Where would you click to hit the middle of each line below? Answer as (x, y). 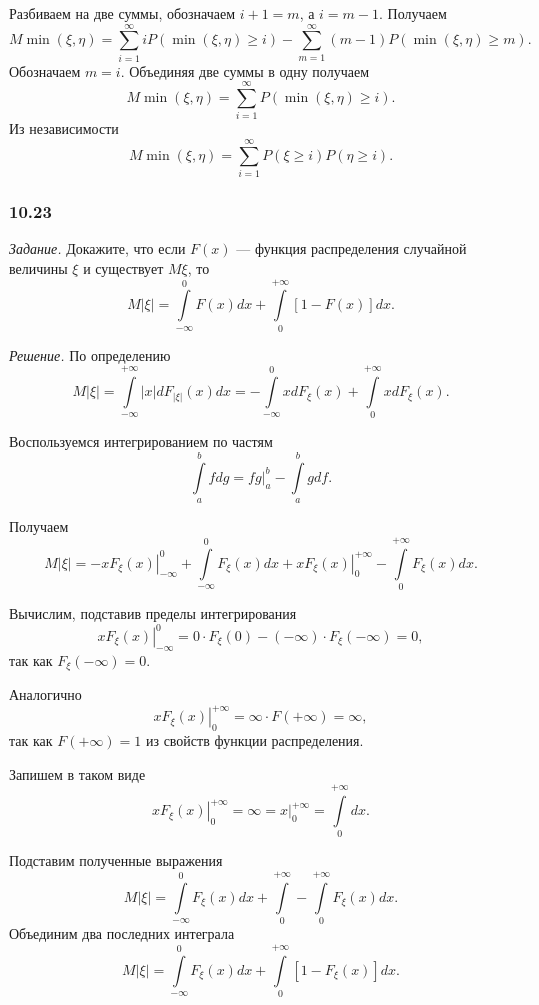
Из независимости (64, 128)
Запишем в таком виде (77, 773)
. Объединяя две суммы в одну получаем (244, 70)
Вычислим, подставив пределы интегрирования (153, 612)
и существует (123, 267)
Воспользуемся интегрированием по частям (141, 441)
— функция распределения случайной (351, 248)
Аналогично (45, 694)
